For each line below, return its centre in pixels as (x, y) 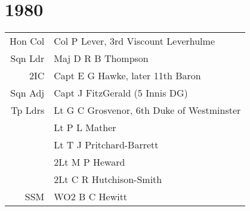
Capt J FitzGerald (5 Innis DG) (121, 93)
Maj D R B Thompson (101, 58)
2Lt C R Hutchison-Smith (108, 179)
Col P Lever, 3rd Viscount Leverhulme (134, 41)
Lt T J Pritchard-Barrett (106, 145)
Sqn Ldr (27, 58)
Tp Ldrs (28, 110)
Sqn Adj (27, 93)
